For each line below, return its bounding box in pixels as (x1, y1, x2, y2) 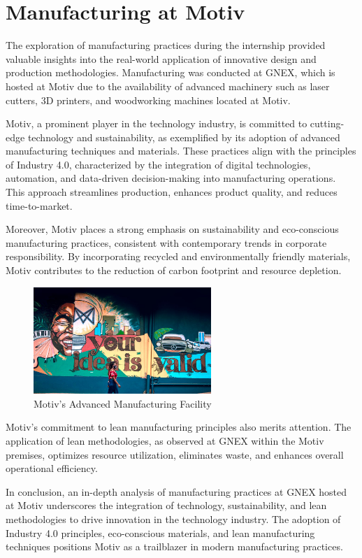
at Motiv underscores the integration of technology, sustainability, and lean (6, 498, 327, 513)
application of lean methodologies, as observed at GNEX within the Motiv (6, 434, 324, 448)
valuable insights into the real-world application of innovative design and (6, 51, 317, 66)
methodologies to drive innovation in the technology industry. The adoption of (6, 512, 341, 526)
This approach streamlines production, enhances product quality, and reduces (6, 185, 338, 199)
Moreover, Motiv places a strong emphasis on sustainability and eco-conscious (6, 222, 339, 236)
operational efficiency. (6, 461, 98, 475)
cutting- (310, 116, 345, 131)
